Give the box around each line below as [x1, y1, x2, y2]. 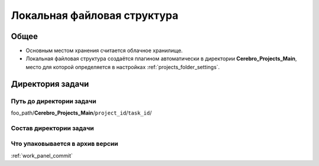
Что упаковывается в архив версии [11, 139, 118, 148]
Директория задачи [11, 79, 89, 89]
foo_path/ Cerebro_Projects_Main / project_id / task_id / [11, 109, 152, 116]
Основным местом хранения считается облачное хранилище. [25, 47, 183, 54]
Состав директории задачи [11, 124, 95, 132]
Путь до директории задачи [11, 97, 97, 105]
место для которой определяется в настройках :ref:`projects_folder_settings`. [25, 63, 220, 70]
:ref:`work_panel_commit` [11, 152, 73, 159]
